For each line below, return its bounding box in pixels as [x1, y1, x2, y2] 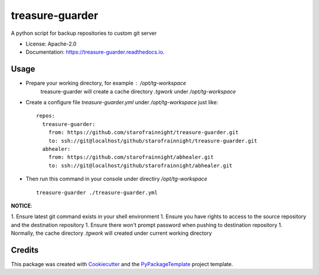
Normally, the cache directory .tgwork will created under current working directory [11, 229, 212, 237]
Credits [11, 245, 39, 255]
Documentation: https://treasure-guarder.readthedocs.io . [25, 48, 165, 56]
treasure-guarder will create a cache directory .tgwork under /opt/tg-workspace [40, 88, 236, 95]
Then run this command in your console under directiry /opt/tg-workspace [25, 175, 208, 183]
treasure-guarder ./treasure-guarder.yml [36, 189, 158, 196]
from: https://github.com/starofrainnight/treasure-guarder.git [48, 129, 239, 136]
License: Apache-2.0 [25, 40, 77, 47]
